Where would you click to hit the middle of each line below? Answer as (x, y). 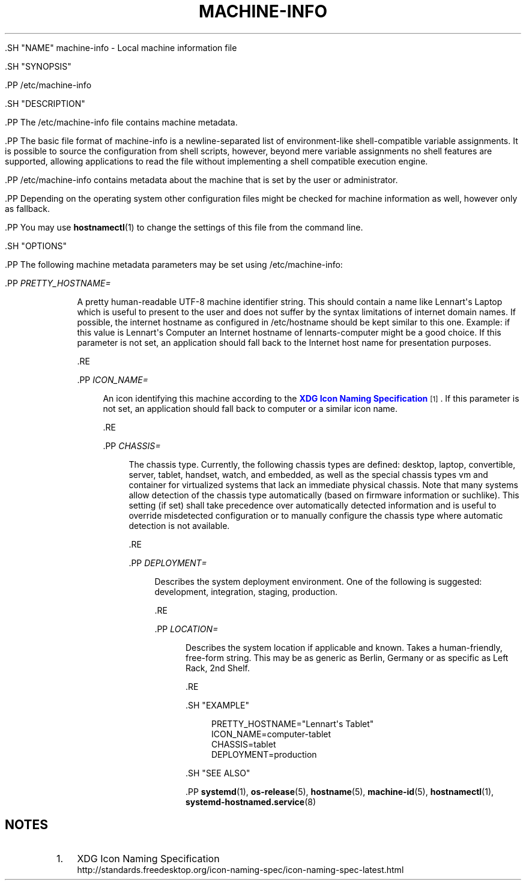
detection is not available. (179, 525)
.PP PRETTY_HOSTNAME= (58, 283)
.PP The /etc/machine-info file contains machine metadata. (121, 122)
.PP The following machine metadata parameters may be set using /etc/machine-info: (174, 264)
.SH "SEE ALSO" (218, 773)
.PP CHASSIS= (132, 446)
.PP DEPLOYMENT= (168, 563)
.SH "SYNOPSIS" (38, 66)
